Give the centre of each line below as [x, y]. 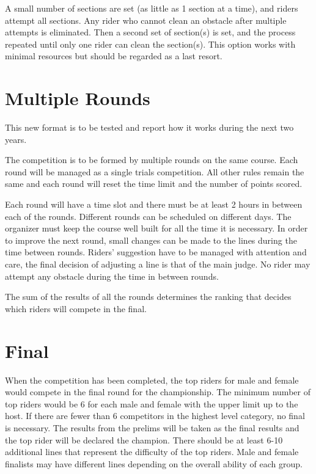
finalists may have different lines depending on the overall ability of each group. [154, 463]
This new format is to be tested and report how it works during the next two [149, 127]
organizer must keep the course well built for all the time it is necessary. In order [156, 228]
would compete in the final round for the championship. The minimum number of [158, 392]
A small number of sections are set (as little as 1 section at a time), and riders [152, 8]
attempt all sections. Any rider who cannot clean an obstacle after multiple [146, 20]
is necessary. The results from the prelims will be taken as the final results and [152, 427]
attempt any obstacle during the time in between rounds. [112, 276]
